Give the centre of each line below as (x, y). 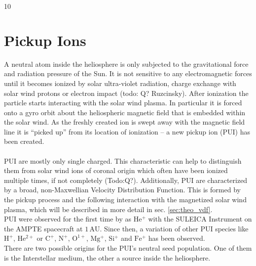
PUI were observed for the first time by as (68, 219)
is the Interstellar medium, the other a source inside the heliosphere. (107, 257)
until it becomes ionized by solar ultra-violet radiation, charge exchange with (120, 83)
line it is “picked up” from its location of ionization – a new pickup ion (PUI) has (127, 131)
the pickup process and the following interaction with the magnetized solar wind (125, 199)
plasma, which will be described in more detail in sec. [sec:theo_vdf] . (108, 209)
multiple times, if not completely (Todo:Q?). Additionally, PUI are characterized (126, 180)
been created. (24, 141)
